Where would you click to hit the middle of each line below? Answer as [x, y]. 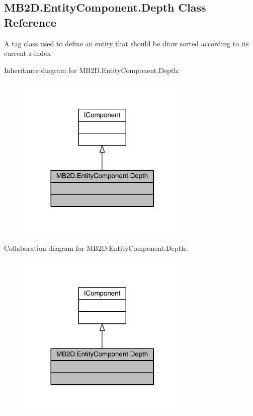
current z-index [27, 53]
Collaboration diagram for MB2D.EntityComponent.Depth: [96, 248]
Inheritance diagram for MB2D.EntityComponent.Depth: [92, 70]
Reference [30, 22]
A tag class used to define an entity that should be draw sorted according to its [126, 43]
